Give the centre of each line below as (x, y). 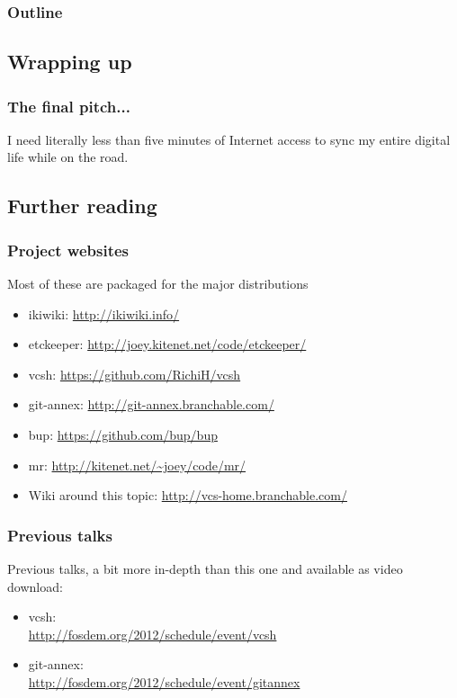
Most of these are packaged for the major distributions (158, 284)
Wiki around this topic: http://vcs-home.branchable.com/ (188, 495)
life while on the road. (68, 157)
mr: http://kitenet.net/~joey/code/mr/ (137, 465)
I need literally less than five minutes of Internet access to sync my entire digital (229, 139)
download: (35, 586)
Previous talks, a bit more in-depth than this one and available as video (205, 568)
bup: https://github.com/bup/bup (123, 434)
